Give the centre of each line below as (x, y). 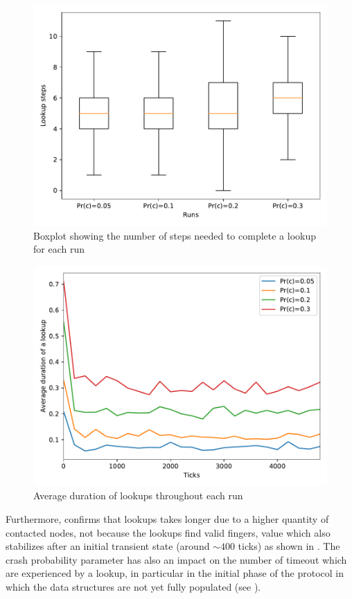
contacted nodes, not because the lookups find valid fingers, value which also (168, 532)
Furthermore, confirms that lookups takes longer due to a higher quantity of (167, 518)
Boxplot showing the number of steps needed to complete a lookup (175, 235)
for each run (59, 249)
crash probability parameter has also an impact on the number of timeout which (176, 559)
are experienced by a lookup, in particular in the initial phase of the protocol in (175, 573)
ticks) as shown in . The (289, 546)
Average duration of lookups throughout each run (138, 495)
